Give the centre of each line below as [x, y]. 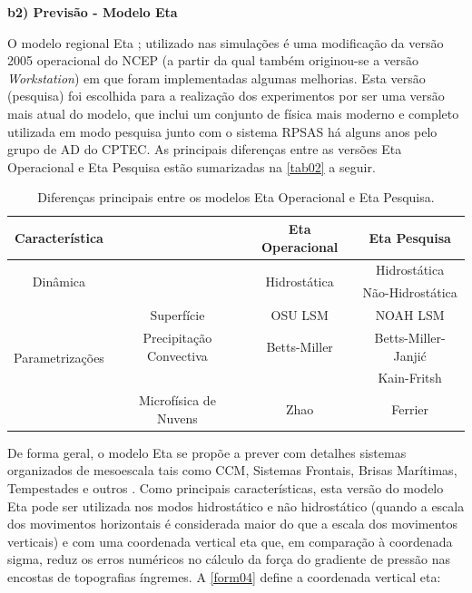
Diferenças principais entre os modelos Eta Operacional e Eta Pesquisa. [236, 197]
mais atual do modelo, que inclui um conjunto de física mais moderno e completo [233, 113]
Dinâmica [59, 281]
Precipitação [177, 337]
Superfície [177, 315]
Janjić [410, 355]
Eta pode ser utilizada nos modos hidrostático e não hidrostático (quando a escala [236, 506]
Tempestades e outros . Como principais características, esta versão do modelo [226, 488]
